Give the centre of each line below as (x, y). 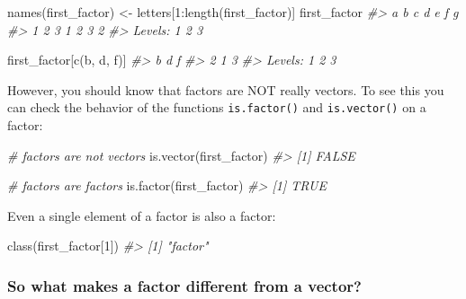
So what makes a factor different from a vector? (184, 285)
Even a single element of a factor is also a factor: (142, 215)
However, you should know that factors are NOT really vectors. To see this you (226, 89)
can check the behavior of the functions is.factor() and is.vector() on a (217, 107)
